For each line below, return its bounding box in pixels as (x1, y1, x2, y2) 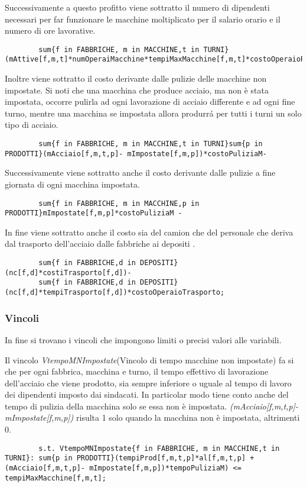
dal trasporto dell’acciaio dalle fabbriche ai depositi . (5, 237, 195, 250)
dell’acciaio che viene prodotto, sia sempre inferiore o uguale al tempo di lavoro (5, 376, 292, 389)
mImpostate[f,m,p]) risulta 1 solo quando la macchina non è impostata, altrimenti (5, 411, 300, 424)
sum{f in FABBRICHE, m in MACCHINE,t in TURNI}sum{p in (38, 140, 263, 149)
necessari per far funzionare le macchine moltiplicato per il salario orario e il (5, 12, 280, 25)
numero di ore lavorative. (5, 24, 96, 37)
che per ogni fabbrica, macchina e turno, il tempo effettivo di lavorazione (5, 365, 269, 378)
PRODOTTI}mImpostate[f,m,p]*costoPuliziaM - (5, 209, 182, 218)
